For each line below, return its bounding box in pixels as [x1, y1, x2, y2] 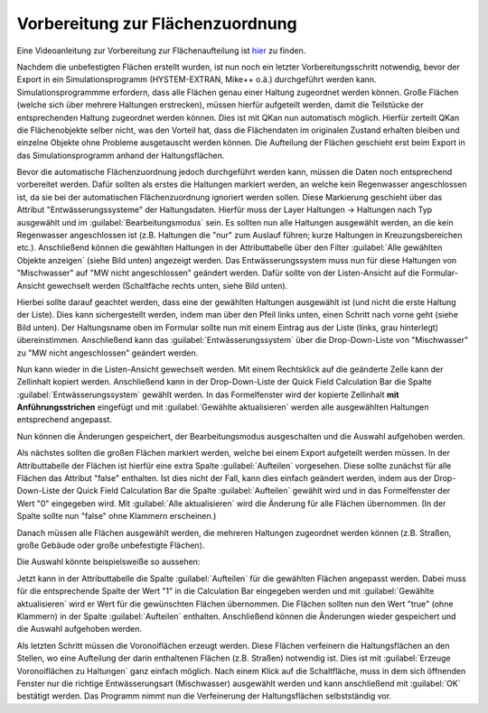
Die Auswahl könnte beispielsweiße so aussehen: [16, 556, 201, 568]
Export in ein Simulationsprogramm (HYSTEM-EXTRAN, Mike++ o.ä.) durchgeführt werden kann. [16, 74, 377, 85]
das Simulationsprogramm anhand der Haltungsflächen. [16, 150, 225, 161]
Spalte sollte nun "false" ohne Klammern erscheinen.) [16, 511, 217, 522]
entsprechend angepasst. [16, 414, 113, 425]
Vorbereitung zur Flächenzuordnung [16, 14, 297, 33]
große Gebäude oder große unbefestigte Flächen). [16, 540, 205, 551]
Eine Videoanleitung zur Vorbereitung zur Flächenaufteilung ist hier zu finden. [16, 45, 306, 56]
